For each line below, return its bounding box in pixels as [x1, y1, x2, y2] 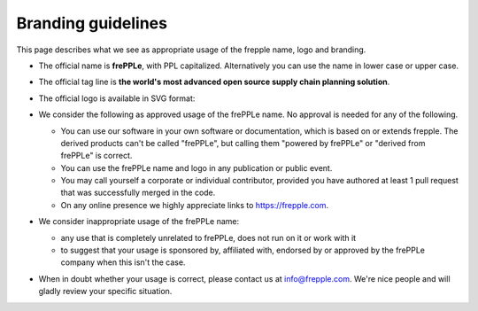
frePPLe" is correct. [60, 151, 133, 161]
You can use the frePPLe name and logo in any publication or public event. [60, 162, 333, 173]
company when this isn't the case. [60, 257, 186, 268]
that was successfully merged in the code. [60, 187, 216, 198]
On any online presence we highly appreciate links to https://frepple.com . [60, 199, 329, 210]
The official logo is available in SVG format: [38, 93, 196, 104]
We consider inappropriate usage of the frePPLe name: [38, 216, 240, 227]
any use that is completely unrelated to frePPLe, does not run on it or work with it [60, 232, 357, 243]
